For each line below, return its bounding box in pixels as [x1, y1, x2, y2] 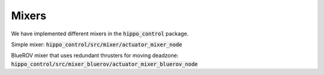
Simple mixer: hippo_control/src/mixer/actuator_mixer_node [11, 41, 182, 48]
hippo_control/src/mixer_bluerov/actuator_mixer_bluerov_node [11, 61, 198, 67]
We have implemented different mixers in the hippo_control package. [11, 30, 189, 37]
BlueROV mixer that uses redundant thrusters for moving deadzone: [11, 52, 179, 59]
